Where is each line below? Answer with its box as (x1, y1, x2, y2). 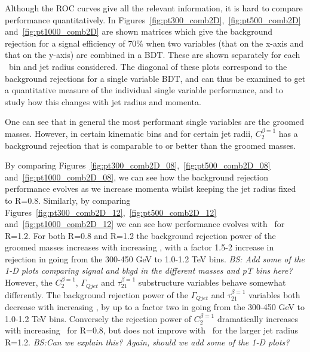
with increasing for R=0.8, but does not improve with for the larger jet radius (5, 324, 299, 336)
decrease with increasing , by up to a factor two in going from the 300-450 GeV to (5, 300, 305, 313)
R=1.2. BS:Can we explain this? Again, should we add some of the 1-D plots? (5, 335, 290, 348)
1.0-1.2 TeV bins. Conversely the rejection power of (5, 312, 192, 325)
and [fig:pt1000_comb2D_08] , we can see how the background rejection (5, 170, 268, 183)
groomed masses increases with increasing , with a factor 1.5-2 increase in (5, 241, 274, 253)
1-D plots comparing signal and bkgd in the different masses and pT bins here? (5, 264, 293, 277)
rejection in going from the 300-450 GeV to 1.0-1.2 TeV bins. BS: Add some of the (5, 252, 305, 265)
